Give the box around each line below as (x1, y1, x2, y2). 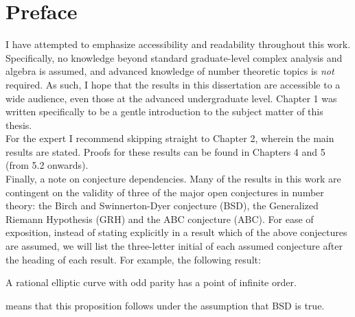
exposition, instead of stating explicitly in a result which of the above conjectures (5, 225, 347, 239)
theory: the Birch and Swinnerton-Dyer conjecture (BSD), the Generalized (5, 198, 319, 213)
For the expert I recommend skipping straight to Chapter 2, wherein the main (5, 131, 334, 145)
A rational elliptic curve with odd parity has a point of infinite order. (5, 275, 297, 290)
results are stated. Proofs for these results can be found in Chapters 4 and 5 (5, 144, 325, 158)
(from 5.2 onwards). (5, 158, 89, 172)
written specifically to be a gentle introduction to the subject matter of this (5, 104, 323, 119)
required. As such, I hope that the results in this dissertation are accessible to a (5, 77, 341, 91)
